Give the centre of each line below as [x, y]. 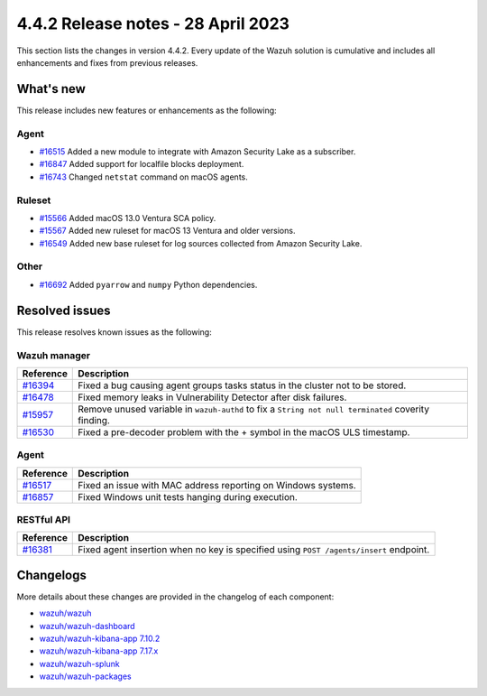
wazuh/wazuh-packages [85, 676]
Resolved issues [64, 310]
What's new [51, 89]
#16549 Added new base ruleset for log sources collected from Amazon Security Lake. [201, 243]
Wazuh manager [53, 355]
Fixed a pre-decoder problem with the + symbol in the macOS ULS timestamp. [244, 432]
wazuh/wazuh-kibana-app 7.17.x [99, 651]
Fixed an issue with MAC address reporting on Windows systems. [217, 485]
